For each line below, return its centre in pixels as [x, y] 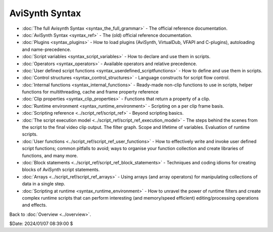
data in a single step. [44, 184]
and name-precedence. [47, 49]
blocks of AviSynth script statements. [61, 170]
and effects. [35, 205]
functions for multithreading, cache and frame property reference [90, 92]
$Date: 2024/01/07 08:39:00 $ [41, 224]
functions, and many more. [50, 155]
